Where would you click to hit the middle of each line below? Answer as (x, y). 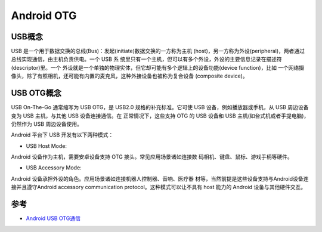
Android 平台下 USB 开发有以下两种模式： (62, 135)
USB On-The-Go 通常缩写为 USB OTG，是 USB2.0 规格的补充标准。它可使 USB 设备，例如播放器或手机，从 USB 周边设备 (160, 107)
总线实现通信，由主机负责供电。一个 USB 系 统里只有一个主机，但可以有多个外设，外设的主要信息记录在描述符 (147, 59)
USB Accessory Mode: (54, 168)
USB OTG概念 (36, 93)
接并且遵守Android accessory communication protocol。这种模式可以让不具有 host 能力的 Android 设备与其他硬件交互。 (159, 187)
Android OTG (44, 16)
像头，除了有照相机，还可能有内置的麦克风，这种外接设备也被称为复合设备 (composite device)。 (129, 76)
